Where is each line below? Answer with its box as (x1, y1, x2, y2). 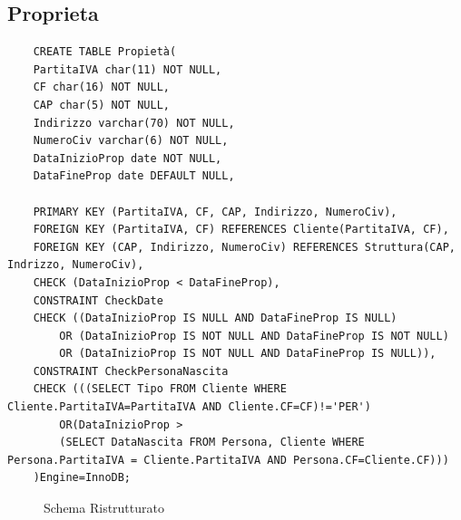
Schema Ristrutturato (44, 498, 164, 517)
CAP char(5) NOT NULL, (33, 98, 170, 111)
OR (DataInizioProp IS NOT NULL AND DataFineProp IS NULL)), (59, 347, 436, 361)
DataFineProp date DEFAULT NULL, (33, 169, 235, 183)
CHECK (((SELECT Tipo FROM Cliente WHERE (33, 382, 287, 396)
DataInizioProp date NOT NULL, (33, 151, 222, 165)
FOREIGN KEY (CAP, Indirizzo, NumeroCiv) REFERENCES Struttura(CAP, (33, 240, 456, 254)
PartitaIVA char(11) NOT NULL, (33, 63, 222, 76)
